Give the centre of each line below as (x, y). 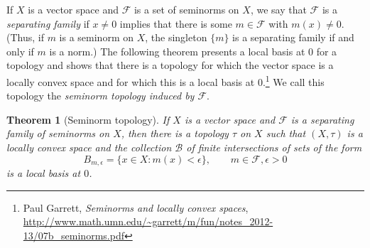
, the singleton (176, 37)
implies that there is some (176, 23)
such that (286, 133)
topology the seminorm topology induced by (100, 96)
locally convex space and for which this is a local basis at (131, 81)
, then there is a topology (175, 133)
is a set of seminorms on (186, 9)
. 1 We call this (293, 80)
